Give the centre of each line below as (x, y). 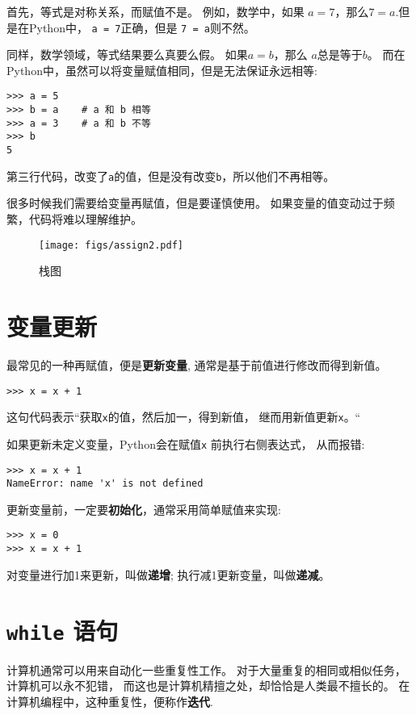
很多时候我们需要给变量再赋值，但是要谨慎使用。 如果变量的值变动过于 (195, 203)
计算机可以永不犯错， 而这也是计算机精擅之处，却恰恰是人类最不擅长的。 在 (208, 686)
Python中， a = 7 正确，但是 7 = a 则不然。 (142, 27)
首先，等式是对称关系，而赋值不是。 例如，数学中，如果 (155, 11)
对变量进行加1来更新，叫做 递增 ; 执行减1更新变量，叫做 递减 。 (168, 574)
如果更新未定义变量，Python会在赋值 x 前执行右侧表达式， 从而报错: (186, 443)
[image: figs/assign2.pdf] (111, 245)
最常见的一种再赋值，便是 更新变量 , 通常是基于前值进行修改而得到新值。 (197, 364)
